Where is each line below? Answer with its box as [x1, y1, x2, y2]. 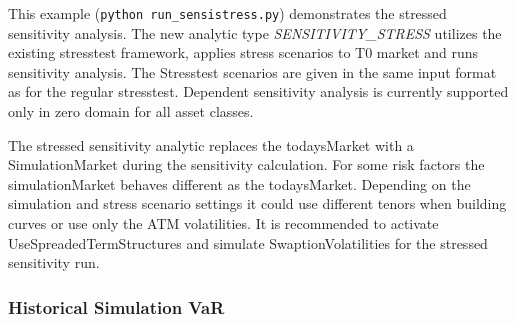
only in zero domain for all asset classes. [8, 101, 254, 122]
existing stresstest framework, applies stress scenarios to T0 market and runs [8, 42, 479, 63]
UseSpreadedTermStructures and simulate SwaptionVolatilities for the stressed [8, 232, 488, 253]
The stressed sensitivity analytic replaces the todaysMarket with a [8, 134, 414, 155]
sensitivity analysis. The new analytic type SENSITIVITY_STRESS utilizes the [8, 22, 502, 43]
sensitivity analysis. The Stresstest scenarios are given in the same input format [8, 61, 497, 82]
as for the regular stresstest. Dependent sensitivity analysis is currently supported [8, 81, 509, 102]
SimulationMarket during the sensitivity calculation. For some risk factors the [8, 154, 485, 175]
